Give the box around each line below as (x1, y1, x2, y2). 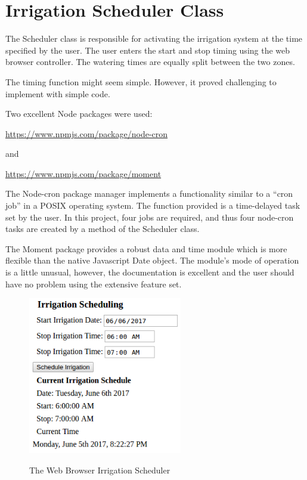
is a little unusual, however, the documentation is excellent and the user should (5, 266, 294, 278)
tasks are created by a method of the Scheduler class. (5, 222, 200, 235)
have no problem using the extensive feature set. (5, 277, 182, 290)
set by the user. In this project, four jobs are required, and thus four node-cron (5, 210, 294, 223)
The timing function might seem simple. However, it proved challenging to (5, 75, 277, 88)
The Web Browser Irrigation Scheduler (29, 463, 170, 476)
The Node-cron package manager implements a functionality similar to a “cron (5, 187, 293, 200)
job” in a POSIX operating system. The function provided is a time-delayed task (5, 199, 300, 212)
